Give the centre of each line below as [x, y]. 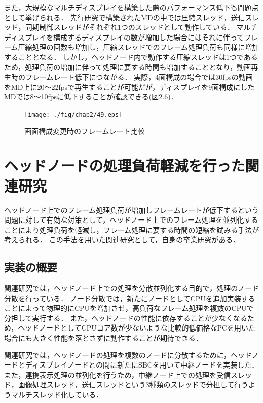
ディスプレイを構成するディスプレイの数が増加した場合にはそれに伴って [124, 37]
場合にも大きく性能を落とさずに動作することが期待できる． [103, 338]
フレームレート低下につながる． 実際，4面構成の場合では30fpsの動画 [139, 77]
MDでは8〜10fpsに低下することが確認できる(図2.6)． [91, 97]
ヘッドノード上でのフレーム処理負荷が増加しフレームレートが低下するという [131, 210]
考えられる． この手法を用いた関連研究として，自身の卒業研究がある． [122, 240]
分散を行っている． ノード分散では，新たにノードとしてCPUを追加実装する [130, 298]
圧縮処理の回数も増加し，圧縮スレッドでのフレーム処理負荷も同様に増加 [139, 47]
